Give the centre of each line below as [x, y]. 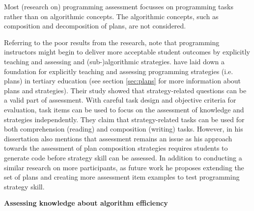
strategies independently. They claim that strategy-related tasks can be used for [124, 119]
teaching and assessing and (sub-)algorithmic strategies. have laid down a [114, 61]
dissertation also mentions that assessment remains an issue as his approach [118, 138]
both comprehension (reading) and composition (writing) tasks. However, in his [124, 129]
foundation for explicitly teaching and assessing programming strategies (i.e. [119, 71]
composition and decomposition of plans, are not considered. [95, 26]
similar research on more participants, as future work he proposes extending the [124, 167]
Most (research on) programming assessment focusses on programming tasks [119, 6]
